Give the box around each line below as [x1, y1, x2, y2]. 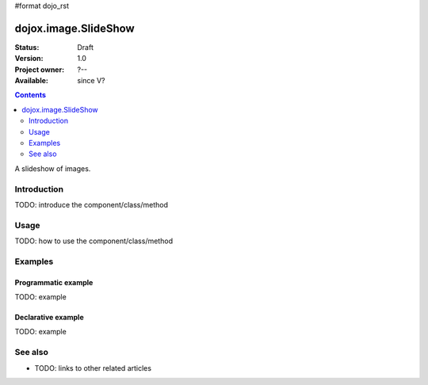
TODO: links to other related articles [34, 363, 152, 372]
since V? [77, 76, 105, 86]
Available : [14, 76, 49, 86]
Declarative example [14, 313, 84, 322]
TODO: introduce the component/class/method [14, 200, 168, 209]
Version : [14, 54, 44, 63]
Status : [14, 42, 40, 51]
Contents [14, 90, 47, 100]
